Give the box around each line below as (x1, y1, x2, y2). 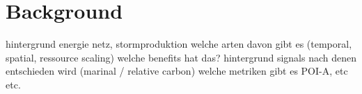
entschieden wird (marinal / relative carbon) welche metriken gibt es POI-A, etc (6, 64, 348, 78)
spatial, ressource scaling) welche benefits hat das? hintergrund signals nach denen (6, 50, 356, 64)
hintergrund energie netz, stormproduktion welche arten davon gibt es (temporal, (6, 37, 352, 51)
